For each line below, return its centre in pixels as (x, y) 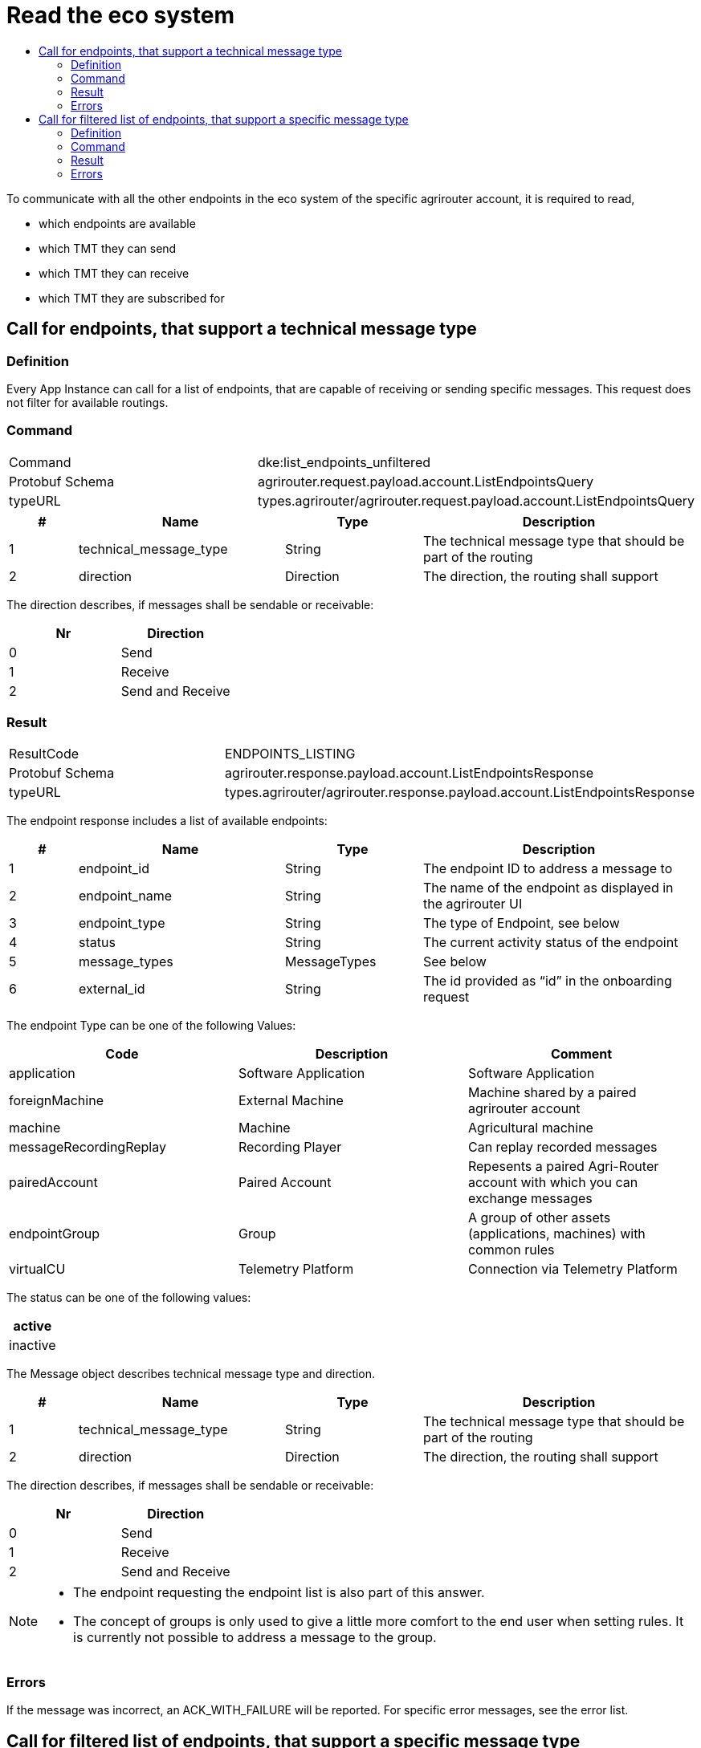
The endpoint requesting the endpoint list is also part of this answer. (279, 1593)
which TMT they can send (108, 248)
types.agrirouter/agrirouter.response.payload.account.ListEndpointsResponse (459, 793)
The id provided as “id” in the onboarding (548, 981)
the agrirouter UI (473, 904)
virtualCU (37, 1269)
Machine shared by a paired (552, 1093)
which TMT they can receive (114, 273)
